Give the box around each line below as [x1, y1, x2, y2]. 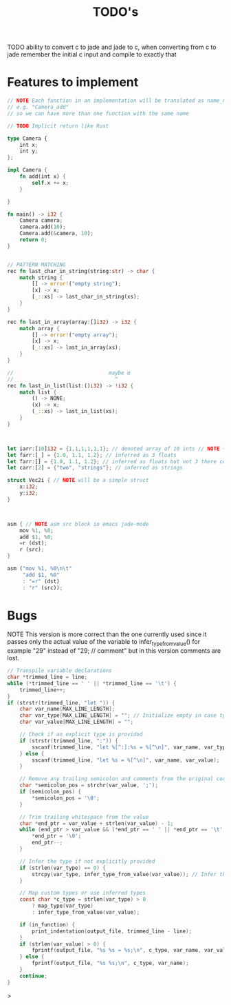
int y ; [19, 148, 38, 155]
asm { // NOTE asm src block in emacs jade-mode [7, 520, 149, 527]
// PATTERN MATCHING [7, 261, 67, 268]
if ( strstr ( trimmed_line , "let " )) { [7, 699, 115, 707]
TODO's [92, 4, 139, 20]
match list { [19, 389, 57, 396]
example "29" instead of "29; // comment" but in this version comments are [7, 647, 221, 655]
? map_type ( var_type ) [32, 902, 94, 910]
